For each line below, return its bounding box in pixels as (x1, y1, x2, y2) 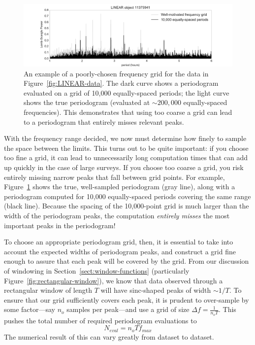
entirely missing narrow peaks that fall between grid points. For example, (4, 172, 225, 182)
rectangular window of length (4, 285, 92, 295)
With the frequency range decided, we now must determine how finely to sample (4, 133, 247, 143)
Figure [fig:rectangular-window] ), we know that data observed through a (4, 275, 223, 285)
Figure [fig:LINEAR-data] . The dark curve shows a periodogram (24, 78, 219, 88)
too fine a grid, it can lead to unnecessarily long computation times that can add (4, 152, 248, 163)
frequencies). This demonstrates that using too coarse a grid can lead (24, 107, 232, 117)
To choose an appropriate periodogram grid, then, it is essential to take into (4, 237, 233, 247)
